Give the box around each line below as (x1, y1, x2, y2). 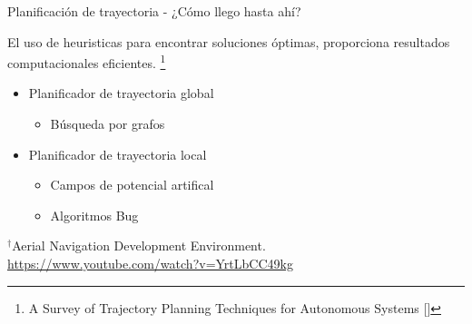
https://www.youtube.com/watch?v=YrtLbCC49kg (7, 254, 293, 272)
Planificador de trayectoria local (28, 144, 207, 163)
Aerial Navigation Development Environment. (12, 236, 266, 255)
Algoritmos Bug (50, 205, 139, 224)
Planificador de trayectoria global (28, 83, 214, 103)
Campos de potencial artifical (50, 175, 214, 194)
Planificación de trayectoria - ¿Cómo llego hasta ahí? (7, 2, 301, 20)
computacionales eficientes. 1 (7, 51, 166, 72)
